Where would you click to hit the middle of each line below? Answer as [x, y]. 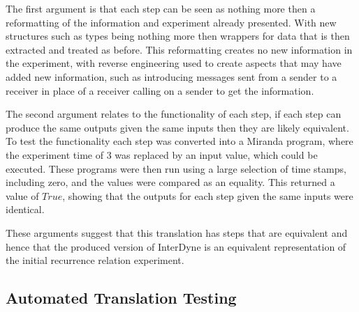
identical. [25, 209]
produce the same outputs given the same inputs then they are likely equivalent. [177, 127]
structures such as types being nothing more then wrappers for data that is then [178, 36]
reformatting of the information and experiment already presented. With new [171, 22]
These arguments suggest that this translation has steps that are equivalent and [177, 232]
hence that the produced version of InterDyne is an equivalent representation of [176, 246]
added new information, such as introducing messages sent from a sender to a [171, 76]
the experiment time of [55, 154]
